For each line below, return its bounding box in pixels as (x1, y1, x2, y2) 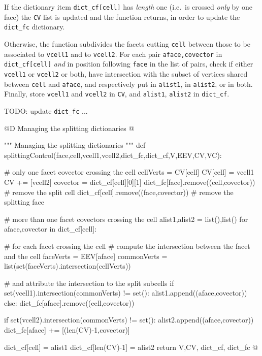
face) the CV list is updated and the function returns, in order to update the (4, 11, 240, 22)
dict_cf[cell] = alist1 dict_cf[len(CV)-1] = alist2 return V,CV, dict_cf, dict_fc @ (4, 341, 258, 352)
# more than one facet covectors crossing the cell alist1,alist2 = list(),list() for (4, 213, 248, 224)
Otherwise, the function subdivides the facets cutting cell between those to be (4, 38, 250, 49)
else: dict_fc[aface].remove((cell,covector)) (4, 297, 135, 308)
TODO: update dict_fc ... (4, 105, 88, 116)
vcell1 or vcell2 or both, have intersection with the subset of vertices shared (4, 68, 248, 79)
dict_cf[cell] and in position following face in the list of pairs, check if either (4, 58, 253, 69)
